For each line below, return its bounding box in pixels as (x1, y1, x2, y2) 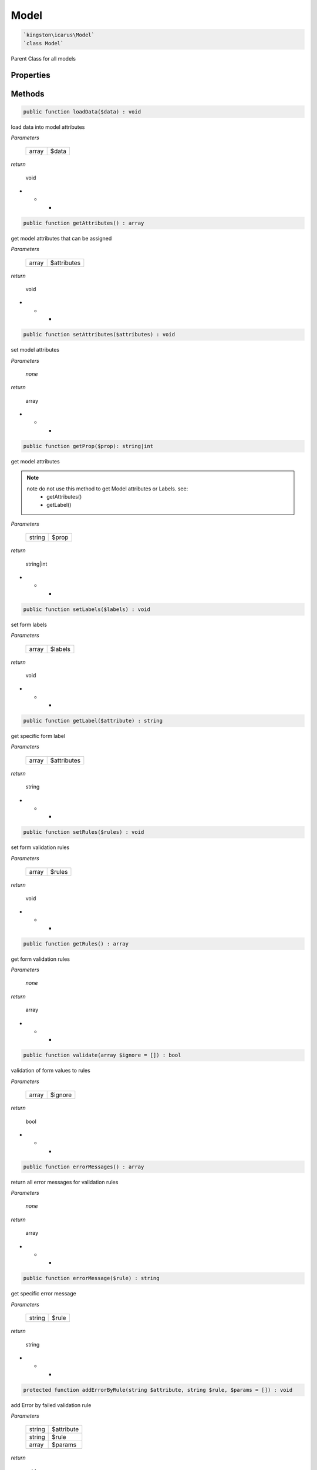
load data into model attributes (11, 123, 85, 131)
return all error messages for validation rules (11, 1178, 119, 1185)
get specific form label (11, 733, 66, 740)
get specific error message (11, 1290, 76, 1297)
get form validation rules (11, 955, 70, 963)
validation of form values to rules (11, 1067, 90, 1074)
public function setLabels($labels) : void (23, 606, 151, 613)
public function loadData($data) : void (23, 108, 141, 115)
